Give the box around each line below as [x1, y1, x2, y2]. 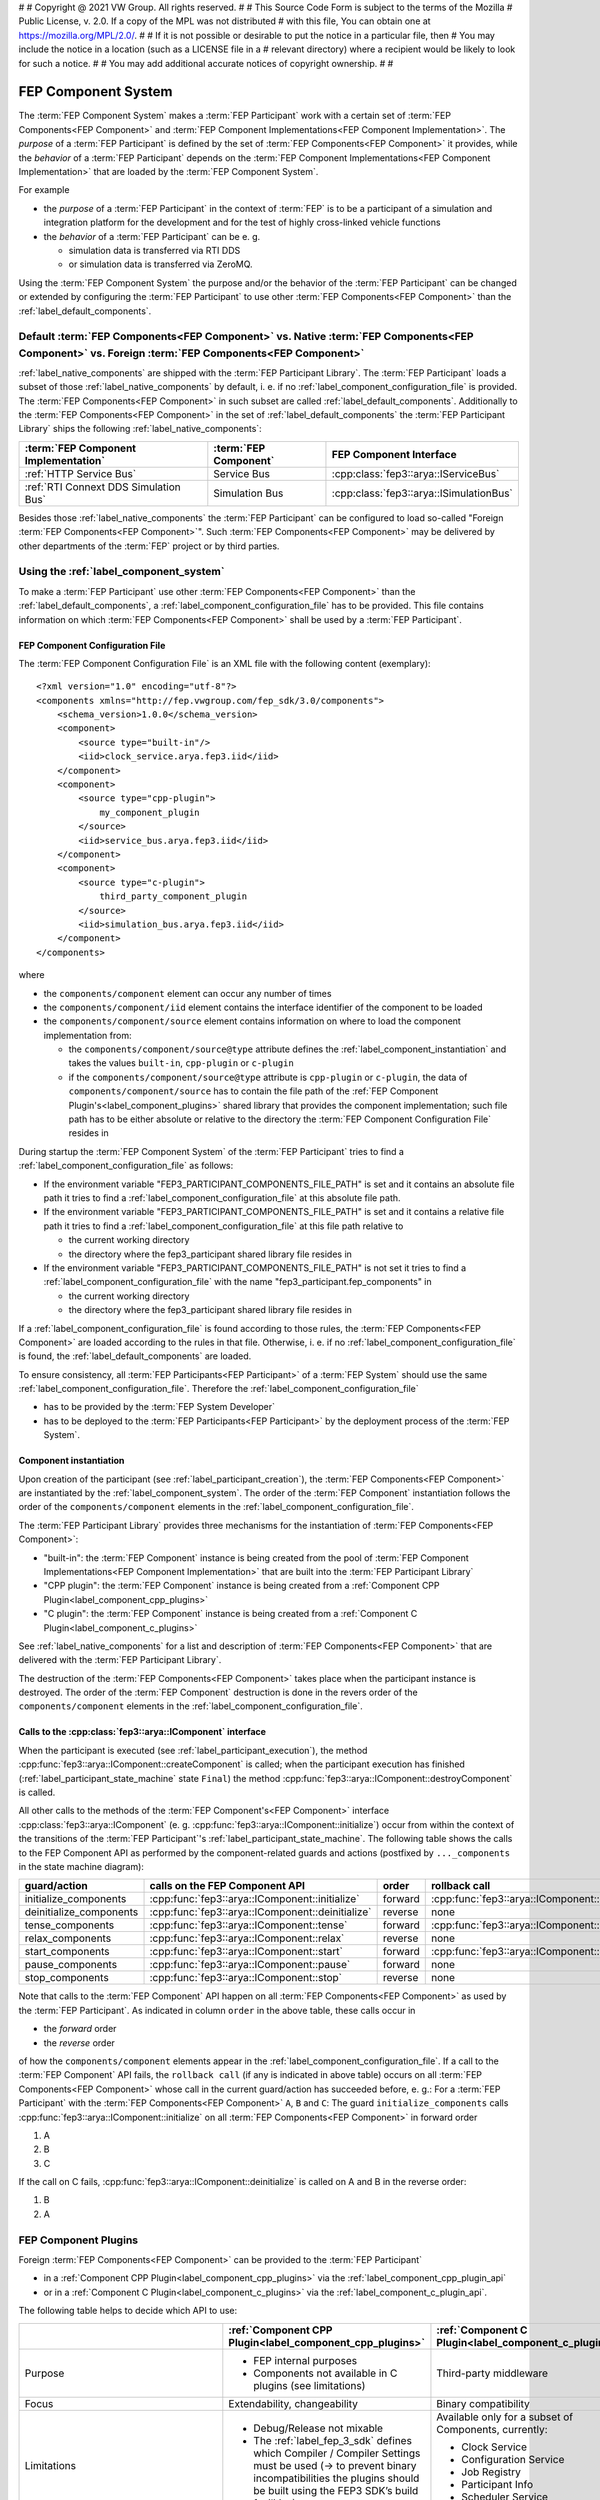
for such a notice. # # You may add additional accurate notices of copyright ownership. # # [18, 57, 394, 69]
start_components [24, 1945, 110, 1959]
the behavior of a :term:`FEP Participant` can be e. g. [43, 230, 261, 242]
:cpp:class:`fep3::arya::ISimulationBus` [331, 486, 514, 500]
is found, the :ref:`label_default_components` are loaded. [18, 1350, 252, 1362]
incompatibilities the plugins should [253, 2471, 420, 2485]
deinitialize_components [24, 1905, 139, 1919]
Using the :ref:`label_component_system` [18, 565, 225, 579]
